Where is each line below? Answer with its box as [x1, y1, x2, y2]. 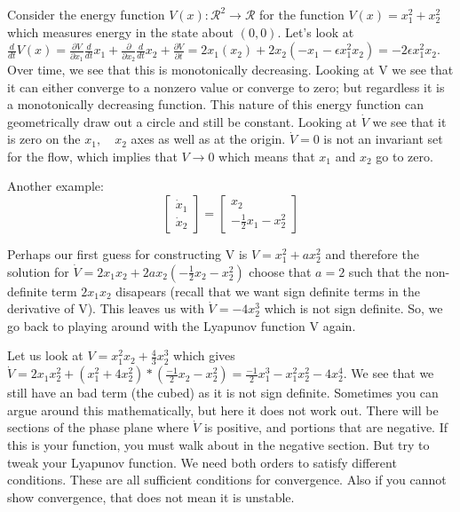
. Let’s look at [277, 22, 354, 41]
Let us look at [7, 346, 83, 365]
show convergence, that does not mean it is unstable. [7, 487, 295, 506]
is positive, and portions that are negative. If [203, 418, 448, 437]
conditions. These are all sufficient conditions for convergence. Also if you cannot [7, 470, 447, 489]
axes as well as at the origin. [131, 130, 286, 148]
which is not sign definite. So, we [264, 299, 443, 318]
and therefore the [325, 245, 419, 264]
